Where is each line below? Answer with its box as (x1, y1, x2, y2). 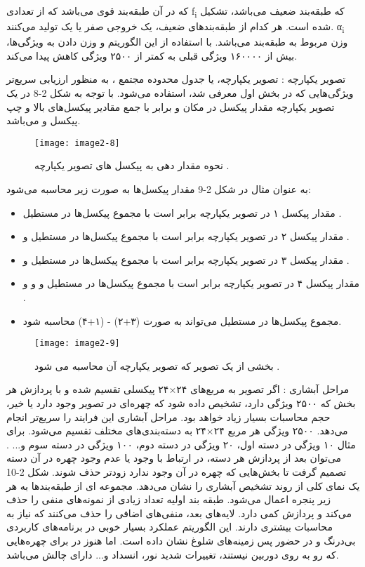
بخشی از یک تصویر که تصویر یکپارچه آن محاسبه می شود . (34, 358, 280, 373)
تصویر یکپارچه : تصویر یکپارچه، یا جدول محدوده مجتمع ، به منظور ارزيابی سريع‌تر (6, 72, 346, 86)
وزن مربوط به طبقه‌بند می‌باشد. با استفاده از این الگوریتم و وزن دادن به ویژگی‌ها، (6, 34, 348, 49)
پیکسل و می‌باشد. (6, 113, 81, 128)
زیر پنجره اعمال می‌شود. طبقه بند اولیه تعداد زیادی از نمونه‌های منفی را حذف (6, 492, 331, 507)
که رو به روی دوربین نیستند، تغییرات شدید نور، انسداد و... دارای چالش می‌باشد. (6, 547, 339, 561)
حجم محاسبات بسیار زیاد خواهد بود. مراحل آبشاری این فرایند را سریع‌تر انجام (6, 409, 331, 424)
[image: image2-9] (34, 338, 120, 349)
